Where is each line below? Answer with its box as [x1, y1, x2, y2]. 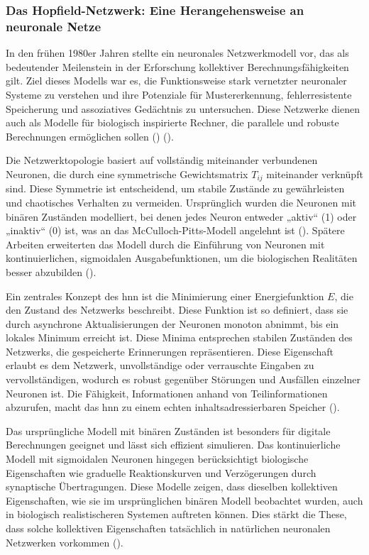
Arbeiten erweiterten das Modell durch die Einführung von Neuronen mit [6, 236, 325, 251]
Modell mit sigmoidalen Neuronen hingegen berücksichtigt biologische [6, 451, 309, 466]
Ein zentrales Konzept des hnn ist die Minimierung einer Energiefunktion [6, 288, 324, 303]
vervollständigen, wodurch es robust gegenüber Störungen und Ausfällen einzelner [6, 372, 360, 387]
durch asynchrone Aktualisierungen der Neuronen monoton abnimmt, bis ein [6, 316, 339, 331]
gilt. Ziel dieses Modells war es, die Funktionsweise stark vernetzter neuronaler [6, 73, 347, 88]
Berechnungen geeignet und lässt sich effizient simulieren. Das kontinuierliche [6, 437, 341, 452]
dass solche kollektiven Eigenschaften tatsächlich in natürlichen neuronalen [6, 521, 331, 535]
